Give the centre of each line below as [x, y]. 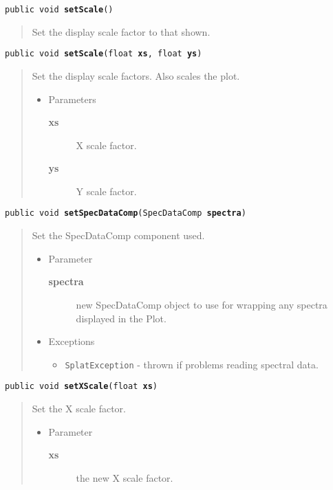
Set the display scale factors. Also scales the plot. [136, 75]
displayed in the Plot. [121, 318]
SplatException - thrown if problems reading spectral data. [192, 364]
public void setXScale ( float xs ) [81, 387]
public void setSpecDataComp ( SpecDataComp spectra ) [126, 213]
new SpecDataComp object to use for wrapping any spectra [202, 304]
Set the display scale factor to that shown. [121, 31]
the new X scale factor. [125, 477]
